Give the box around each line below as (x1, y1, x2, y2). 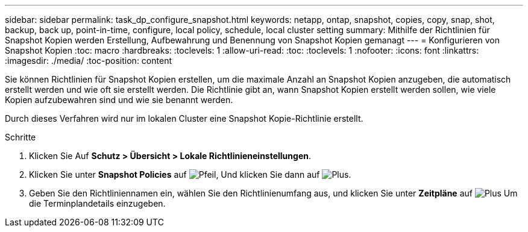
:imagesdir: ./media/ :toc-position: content (5, 55, 172, 66)
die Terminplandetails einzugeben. (29, 198, 166, 208)
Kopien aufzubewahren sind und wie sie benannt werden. (5, 95, 233, 105)
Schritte (5, 132, 36, 142)
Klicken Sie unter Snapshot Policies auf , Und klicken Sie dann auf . (29, 169, 351, 180)
